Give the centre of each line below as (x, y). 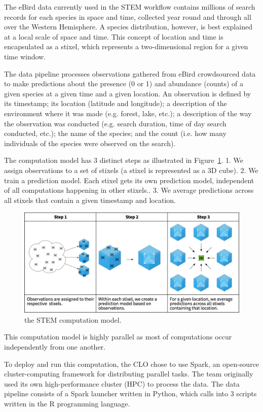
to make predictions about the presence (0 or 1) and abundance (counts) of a (124, 83)
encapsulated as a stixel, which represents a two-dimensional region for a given (126, 46)
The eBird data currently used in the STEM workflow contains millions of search (130, 7)
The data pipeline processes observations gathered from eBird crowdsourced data (130, 73)
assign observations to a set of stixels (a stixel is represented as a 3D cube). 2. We (131, 170)
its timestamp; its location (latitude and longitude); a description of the (116, 103)
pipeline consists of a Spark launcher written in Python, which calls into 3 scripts (130, 393)
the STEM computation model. (73, 319)
